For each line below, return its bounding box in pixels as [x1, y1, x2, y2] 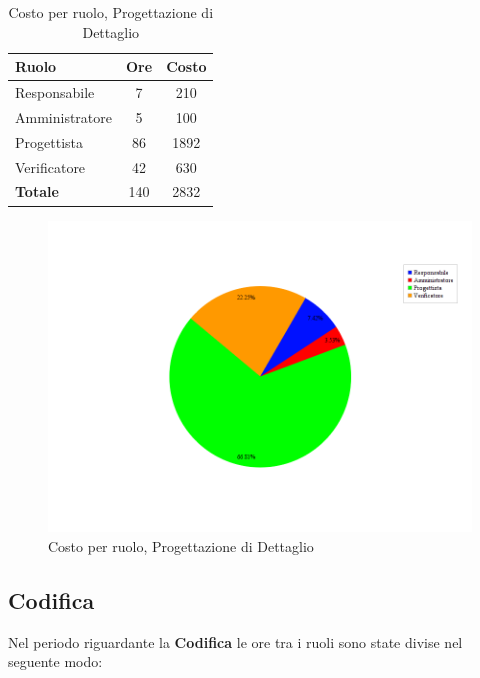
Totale [15, 181, 59, 202]
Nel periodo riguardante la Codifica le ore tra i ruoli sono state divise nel [8, 631, 463, 652]
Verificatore [15, 156, 86, 177]
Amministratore [15, 106, 112, 127]
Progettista [15, 131, 83, 152]
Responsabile [15, 82, 95, 103]
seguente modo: [8, 651, 103, 672]
